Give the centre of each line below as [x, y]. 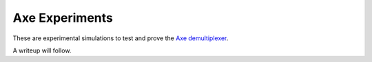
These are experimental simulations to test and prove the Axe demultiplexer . [121, 38]
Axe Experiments [63, 18]
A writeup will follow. [42, 50]
